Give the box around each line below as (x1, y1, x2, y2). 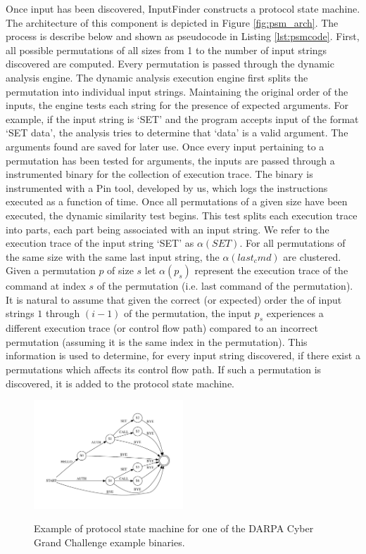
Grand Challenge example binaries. (34, 534, 185, 549)
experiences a (266, 306, 324, 321)
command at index (6, 278, 86, 293)
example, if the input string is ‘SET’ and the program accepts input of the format (6, 111, 359, 126)
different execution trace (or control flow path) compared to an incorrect (6, 321, 318, 335)
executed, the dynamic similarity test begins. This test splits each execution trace (6, 207, 358, 222)
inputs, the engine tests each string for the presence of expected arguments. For (6, 98, 348, 112)
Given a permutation (6, 263, 96, 278)
